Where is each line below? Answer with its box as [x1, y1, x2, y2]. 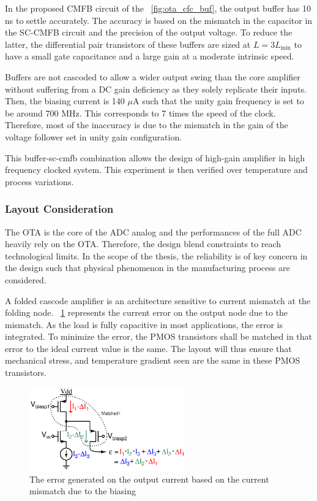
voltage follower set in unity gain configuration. [5, 130, 182, 143]
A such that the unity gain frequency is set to [132, 94, 304, 107]
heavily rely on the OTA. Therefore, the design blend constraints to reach [5, 237, 282, 250]
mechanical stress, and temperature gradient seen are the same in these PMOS [5, 354, 300, 367]
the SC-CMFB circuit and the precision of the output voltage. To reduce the [5, 26, 293, 39]
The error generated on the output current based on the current [29, 472, 269, 485]
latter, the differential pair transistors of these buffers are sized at [5, 37, 251, 50]
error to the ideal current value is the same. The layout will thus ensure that [5, 342, 292, 354]
